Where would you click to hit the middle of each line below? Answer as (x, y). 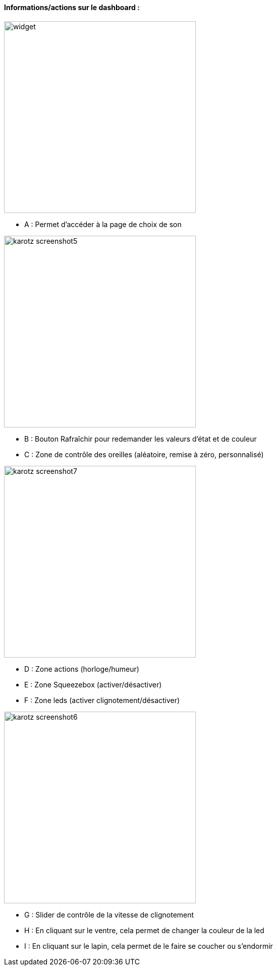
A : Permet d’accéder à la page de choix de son (103, 224)
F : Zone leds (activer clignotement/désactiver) (102, 700)
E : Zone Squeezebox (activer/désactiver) (93, 684)
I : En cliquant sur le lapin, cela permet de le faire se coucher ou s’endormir (149, 946)
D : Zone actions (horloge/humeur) (82, 669)
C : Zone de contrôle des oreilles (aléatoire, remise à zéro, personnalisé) (144, 454)
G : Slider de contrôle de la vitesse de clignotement (109, 914)
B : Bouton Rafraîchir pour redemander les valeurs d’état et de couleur (141, 439)
